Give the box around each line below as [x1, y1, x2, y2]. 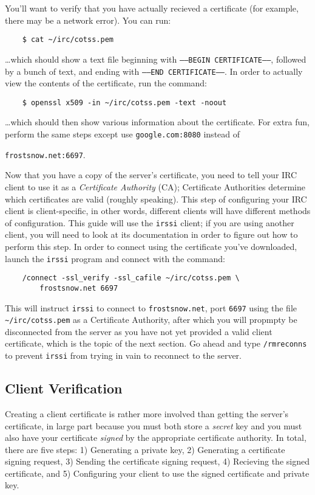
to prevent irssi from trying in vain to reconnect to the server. [5, 349, 242, 362]
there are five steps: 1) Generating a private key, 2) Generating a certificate [5, 443, 285, 455]
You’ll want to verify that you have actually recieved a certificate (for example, [5, 2, 299, 14]
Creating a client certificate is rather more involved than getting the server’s [5, 407, 289, 420]
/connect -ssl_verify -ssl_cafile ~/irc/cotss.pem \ [22, 274, 240, 283]
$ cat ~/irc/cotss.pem [22, 35, 113, 44]
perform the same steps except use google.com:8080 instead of [5, 128, 240, 140]
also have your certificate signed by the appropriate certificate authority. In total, [5, 431, 307, 444]
